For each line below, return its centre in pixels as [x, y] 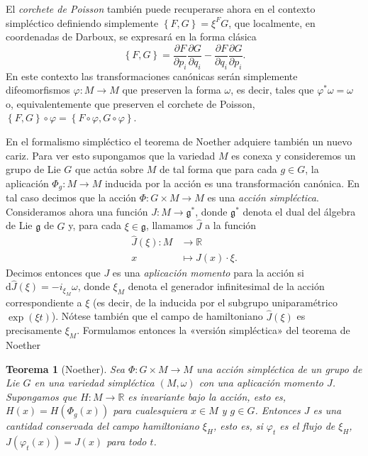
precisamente [34, 330]
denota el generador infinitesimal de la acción [226, 286]
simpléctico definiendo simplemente [82, 22]
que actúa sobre [109, 169]
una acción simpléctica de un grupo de [279, 368]
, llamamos [169, 225]
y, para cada [95, 225]
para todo [127, 441]
